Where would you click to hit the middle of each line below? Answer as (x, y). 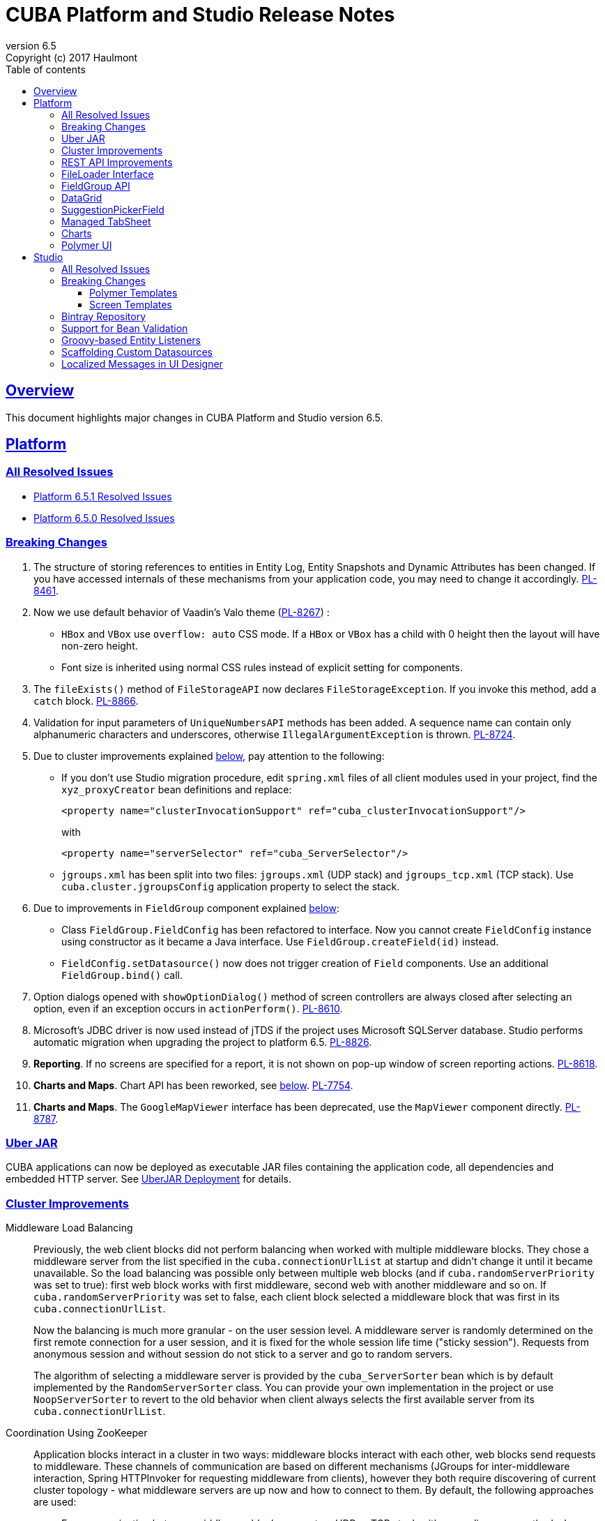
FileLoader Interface (108, 174)
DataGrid (82, 197)
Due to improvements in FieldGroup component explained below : (186, 908)
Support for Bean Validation (125, 328)
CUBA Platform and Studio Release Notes (200, 15)
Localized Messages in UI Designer (142, 364)
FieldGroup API (96, 186)
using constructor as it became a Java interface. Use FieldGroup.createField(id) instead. (280, 941)
